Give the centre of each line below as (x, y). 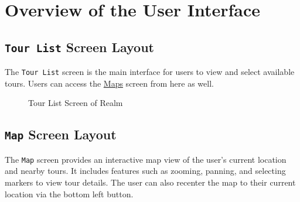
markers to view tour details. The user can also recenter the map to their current (150, 182)
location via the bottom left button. (69, 194)
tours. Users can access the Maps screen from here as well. (109, 83)
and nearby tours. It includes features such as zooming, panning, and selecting (145, 171)
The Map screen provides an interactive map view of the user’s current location (146, 159)
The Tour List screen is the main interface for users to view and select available (150, 72)
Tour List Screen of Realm (76, 103)
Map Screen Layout (61, 134)
